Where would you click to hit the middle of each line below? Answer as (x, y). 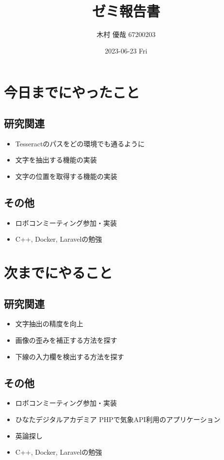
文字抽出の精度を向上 (49, 324)
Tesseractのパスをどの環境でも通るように (80, 143)
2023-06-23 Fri (126, 50)
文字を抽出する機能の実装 (56, 160)
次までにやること (58, 273)
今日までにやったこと (72, 92)
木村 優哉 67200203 (126, 34)
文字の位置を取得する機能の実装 (66, 176)
